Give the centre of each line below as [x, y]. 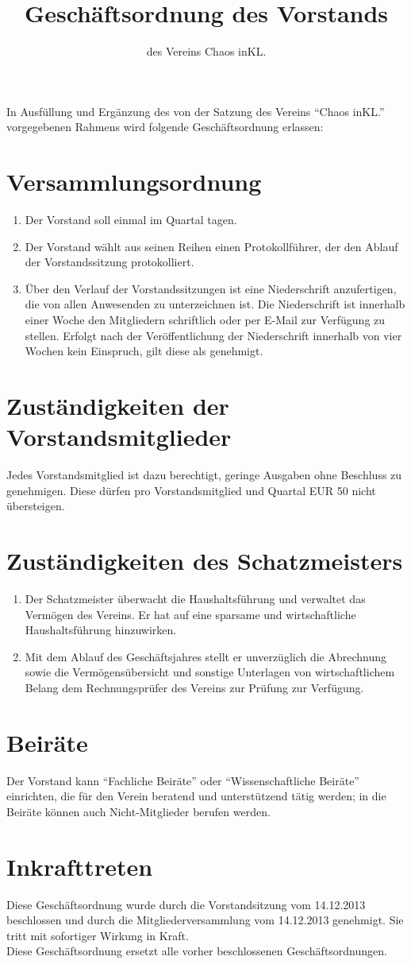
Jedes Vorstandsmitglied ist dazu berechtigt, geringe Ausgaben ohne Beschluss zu [204, 475]
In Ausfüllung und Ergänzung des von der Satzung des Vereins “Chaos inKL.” [196, 111]
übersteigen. [36, 506]
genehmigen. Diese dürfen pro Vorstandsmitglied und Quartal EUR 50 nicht [191, 490]
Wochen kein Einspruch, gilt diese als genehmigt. [144, 351]
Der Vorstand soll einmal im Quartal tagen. [131, 220]
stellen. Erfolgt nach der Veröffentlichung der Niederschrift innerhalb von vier [213, 335]
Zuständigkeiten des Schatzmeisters [205, 561]
